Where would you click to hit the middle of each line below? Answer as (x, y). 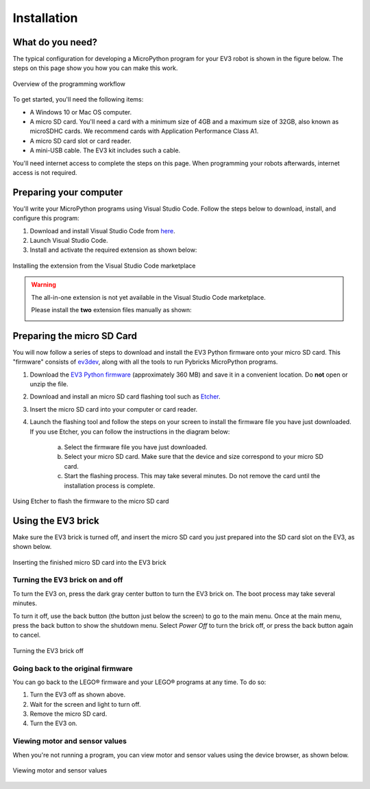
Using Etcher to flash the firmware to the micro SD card (91, 501)
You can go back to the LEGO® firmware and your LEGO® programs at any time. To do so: (139, 682)
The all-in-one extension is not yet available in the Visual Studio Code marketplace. (149, 297)
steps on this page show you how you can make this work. (95, 68)
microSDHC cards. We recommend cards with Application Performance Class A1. (144, 131)
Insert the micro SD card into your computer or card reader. (114, 409)
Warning (44, 285)
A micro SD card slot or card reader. (81, 141)
